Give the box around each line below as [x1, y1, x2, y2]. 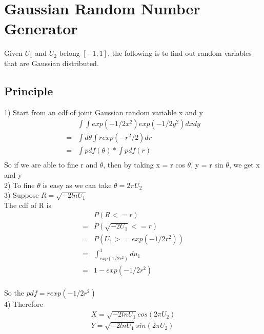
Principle [4, 82, 53, 98]
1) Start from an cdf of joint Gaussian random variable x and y [4, 107, 203, 117]
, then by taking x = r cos [103, 159, 185, 170]
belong [59, 48, 80, 58]
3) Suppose [4, 190, 39, 200]
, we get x [229, 159, 260, 170]
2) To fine [4, 179, 35, 190]
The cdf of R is [4, 199, 52, 210]
